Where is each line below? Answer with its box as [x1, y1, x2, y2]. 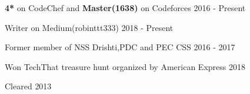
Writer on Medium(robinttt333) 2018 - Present [5, 21, 174, 33]
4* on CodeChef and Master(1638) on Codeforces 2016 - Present [5, 2, 246, 13]
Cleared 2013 [5, 80, 52, 92]
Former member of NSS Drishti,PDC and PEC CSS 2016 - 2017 [5, 41, 235, 53]
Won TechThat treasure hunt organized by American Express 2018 [5, 60, 245, 72]
